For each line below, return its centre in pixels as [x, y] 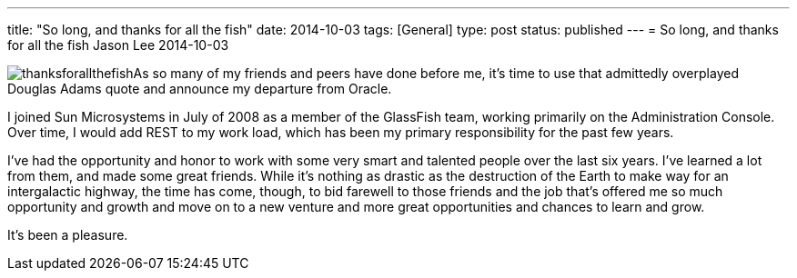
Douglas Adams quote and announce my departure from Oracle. [200, 89]
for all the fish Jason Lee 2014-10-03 [118, 45]
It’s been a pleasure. [68, 235]
